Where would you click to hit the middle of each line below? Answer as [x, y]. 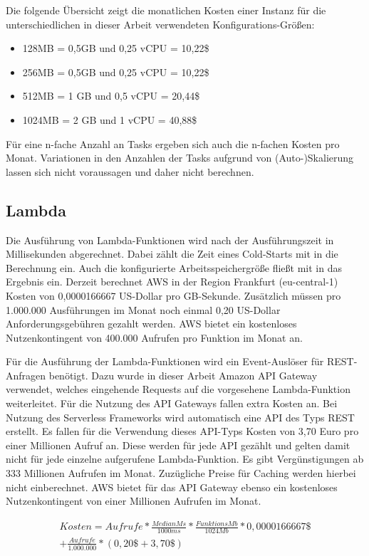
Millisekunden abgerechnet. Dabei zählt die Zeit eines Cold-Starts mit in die [172, 254]
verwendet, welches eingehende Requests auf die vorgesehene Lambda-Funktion [178, 389]
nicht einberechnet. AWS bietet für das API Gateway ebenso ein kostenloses [172, 487]
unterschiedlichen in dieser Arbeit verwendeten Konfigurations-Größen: [160, 24]
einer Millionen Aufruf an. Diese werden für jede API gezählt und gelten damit [178, 445]
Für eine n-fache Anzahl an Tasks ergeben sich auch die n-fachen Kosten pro [173, 143]
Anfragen [26, 375]
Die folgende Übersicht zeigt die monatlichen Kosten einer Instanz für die [166, 10]
